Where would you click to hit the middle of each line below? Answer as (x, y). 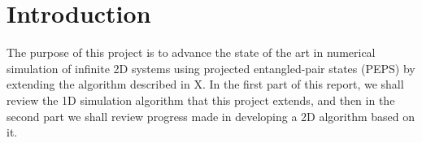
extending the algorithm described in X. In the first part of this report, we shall (205, 84)
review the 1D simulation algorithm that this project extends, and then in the (201, 100)
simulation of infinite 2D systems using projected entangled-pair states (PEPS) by (211, 68)
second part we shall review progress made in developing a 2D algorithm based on (211, 116)
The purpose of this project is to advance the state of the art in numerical (191, 52)
